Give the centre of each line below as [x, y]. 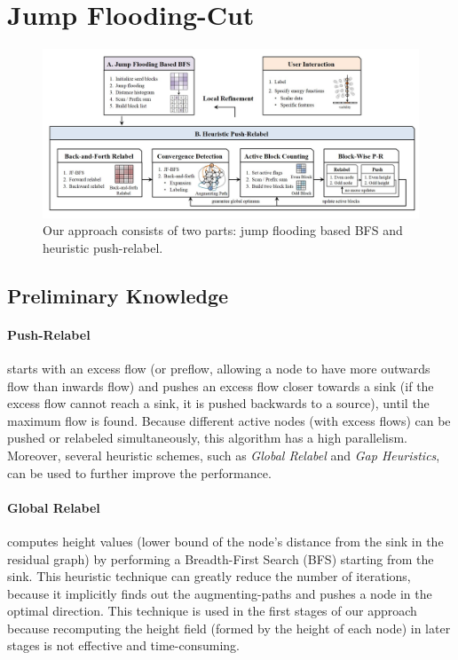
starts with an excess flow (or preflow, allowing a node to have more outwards [219, 368]
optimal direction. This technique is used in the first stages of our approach [212, 611]
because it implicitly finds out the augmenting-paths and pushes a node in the [220, 593]
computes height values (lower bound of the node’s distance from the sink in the [225, 541]
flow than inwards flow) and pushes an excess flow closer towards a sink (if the [221, 385]
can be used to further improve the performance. [139, 472]
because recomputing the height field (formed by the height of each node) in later [229, 628]
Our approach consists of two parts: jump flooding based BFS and [223, 230]
